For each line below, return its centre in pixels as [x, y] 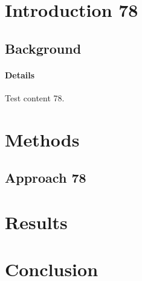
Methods [42, 139]
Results [36, 222]
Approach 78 [46, 178]
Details [20, 74]
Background [43, 48]
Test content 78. [35, 97]
